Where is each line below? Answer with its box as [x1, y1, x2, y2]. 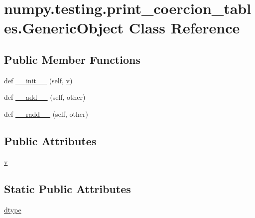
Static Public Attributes [4, 181, 131, 196]
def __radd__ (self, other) [4, 108, 88, 119]
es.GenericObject [4, 17, 124, 38]
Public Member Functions [4, 51, 140, 67]
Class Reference [128, 17, 240, 38]
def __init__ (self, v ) [4, 75, 73, 85]
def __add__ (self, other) [4, 92, 86, 102]
